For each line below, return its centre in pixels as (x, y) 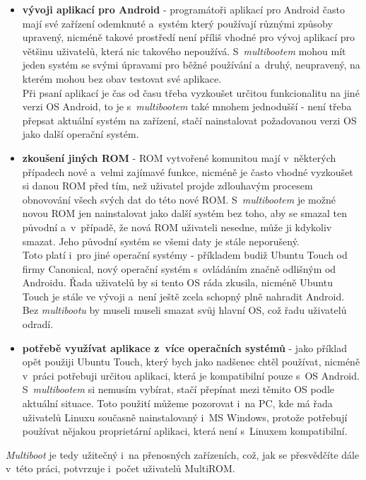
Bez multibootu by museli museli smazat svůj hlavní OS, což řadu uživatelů (184, 310)
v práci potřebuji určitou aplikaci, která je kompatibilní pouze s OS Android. (191, 375)
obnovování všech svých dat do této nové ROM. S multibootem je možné (179, 199)
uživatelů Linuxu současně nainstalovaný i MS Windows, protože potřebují (185, 417)
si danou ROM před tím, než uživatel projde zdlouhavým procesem (167, 186)
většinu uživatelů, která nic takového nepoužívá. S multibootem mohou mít (184, 51)
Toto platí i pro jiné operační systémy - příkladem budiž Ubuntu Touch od (185, 255)
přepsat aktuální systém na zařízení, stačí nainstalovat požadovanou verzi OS (189, 120)
